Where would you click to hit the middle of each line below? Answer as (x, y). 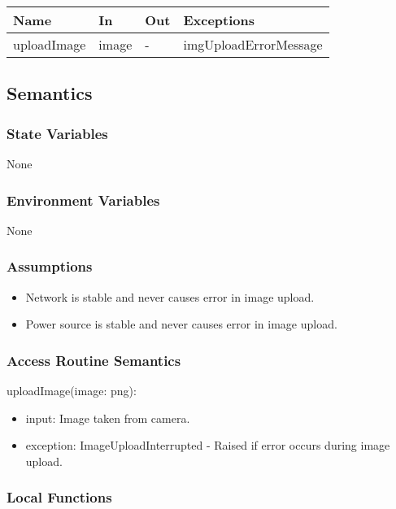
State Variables (57, 133)
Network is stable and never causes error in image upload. (170, 296)
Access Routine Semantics (94, 360)
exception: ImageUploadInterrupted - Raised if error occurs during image (208, 445)
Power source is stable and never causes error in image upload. (181, 324)
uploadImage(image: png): (72, 391)
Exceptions (219, 20)
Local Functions (59, 497)
